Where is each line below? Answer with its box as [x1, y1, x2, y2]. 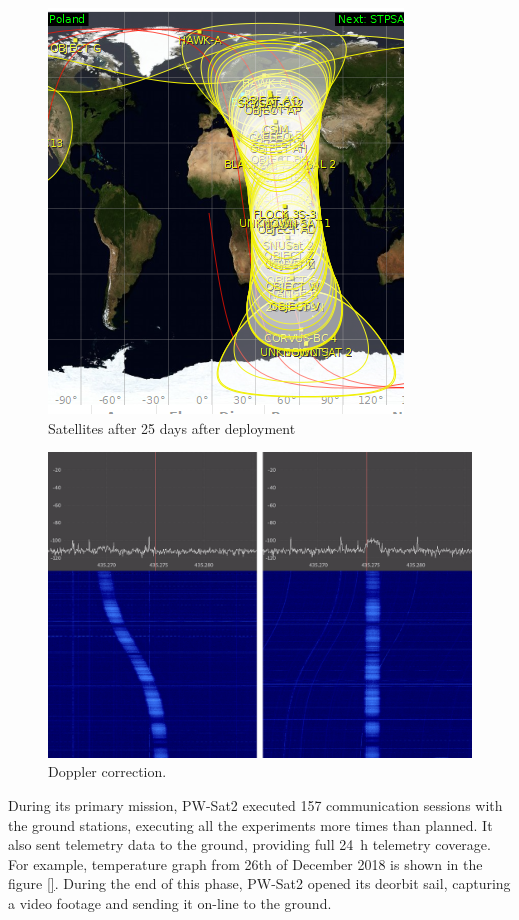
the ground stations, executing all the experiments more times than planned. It [8, 814, 493, 835]
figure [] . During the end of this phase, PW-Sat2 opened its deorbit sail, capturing [8, 873, 511, 894]
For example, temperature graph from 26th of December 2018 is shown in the [8, 853, 483, 874]
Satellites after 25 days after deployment [48, 417, 296, 438]
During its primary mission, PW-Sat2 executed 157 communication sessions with [8, 794, 503, 815]
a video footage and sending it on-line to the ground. [8, 892, 332, 913]
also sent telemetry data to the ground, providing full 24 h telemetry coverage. [8, 834, 491, 855]
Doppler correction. [48, 761, 167, 782]
